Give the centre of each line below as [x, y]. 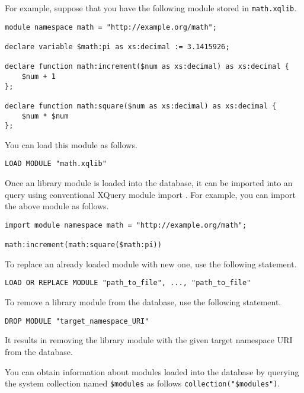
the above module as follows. [57, 206]
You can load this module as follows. [71, 144]
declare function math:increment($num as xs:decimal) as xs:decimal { [147, 67]
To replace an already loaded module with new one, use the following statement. [151, 263]
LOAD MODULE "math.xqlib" [56, 164]
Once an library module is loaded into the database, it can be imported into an [149, 183]
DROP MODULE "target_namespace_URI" [77, 321]
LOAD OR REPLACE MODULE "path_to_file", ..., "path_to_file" [128, 283]
